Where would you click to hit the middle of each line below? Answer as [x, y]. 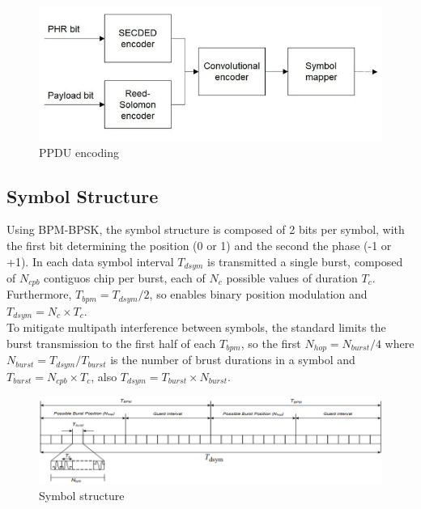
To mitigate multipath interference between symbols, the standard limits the [196, 327]
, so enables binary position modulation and [258, 294]
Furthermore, [39, 294]
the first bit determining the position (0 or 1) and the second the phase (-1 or [199, 245]
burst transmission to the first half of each [111, 343]
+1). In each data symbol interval [90, 261]
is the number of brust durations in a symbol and [233, 360]
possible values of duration [292, 277]
